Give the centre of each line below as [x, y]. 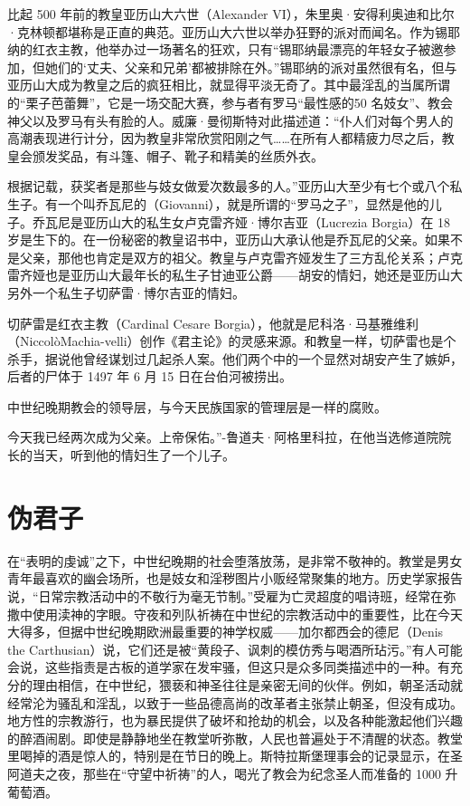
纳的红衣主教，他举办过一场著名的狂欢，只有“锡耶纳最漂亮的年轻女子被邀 [226, 49]
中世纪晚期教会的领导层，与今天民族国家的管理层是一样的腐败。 [197, 406]
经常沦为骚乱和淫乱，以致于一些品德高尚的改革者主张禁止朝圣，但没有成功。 [235, 702]
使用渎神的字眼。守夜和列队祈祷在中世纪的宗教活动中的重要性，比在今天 [247, 614]
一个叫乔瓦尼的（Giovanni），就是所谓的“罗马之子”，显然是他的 [243, 203]
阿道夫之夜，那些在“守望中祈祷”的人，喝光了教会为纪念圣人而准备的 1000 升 [233, 773]
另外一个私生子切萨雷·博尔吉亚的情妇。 [126, 292]
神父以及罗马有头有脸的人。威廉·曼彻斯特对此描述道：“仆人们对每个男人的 [230, 120]
